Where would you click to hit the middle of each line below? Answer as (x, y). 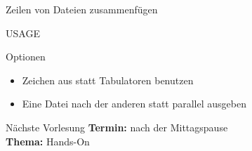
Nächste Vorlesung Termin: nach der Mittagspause (117, 127)
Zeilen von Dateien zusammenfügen (82, 9)
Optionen (26, 57)
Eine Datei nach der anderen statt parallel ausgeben (134, 104)
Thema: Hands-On (48, 141)
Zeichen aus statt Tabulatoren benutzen (108, 80)
